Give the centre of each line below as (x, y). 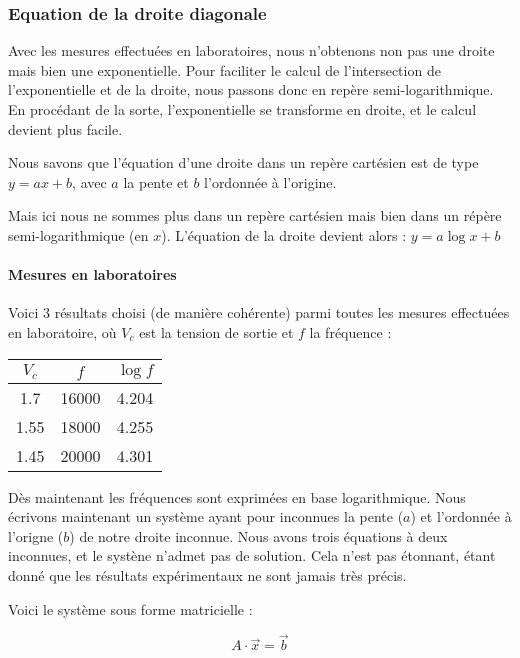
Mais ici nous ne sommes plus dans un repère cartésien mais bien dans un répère (255, 215)
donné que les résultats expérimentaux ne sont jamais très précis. (207, 574)
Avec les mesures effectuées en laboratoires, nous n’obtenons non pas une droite (251, 50)
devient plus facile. (65, 128)
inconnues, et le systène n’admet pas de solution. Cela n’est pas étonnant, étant (252, 555)
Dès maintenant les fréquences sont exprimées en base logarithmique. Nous (237, 496)
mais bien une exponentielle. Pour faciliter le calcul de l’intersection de (224, 69)
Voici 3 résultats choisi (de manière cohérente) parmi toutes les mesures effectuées (259, 312)
